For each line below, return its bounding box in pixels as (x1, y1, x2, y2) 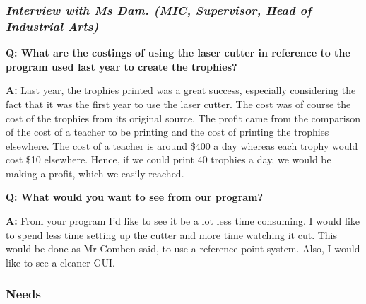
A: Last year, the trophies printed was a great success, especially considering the (6, 83, 356, 98)
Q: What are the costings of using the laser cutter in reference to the (6, 45, 350, 60)
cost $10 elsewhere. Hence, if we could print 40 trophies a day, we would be (6, 152, 331, 167)
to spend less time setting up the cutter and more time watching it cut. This (6, 227, 338, 242)
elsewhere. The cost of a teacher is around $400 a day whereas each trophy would (6, 138, 358, 153)
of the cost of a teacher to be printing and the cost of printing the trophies (6, 124, 329, 139)
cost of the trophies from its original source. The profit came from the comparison (6, 110, 360, 125)
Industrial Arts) (6, 17, 99, 35)
